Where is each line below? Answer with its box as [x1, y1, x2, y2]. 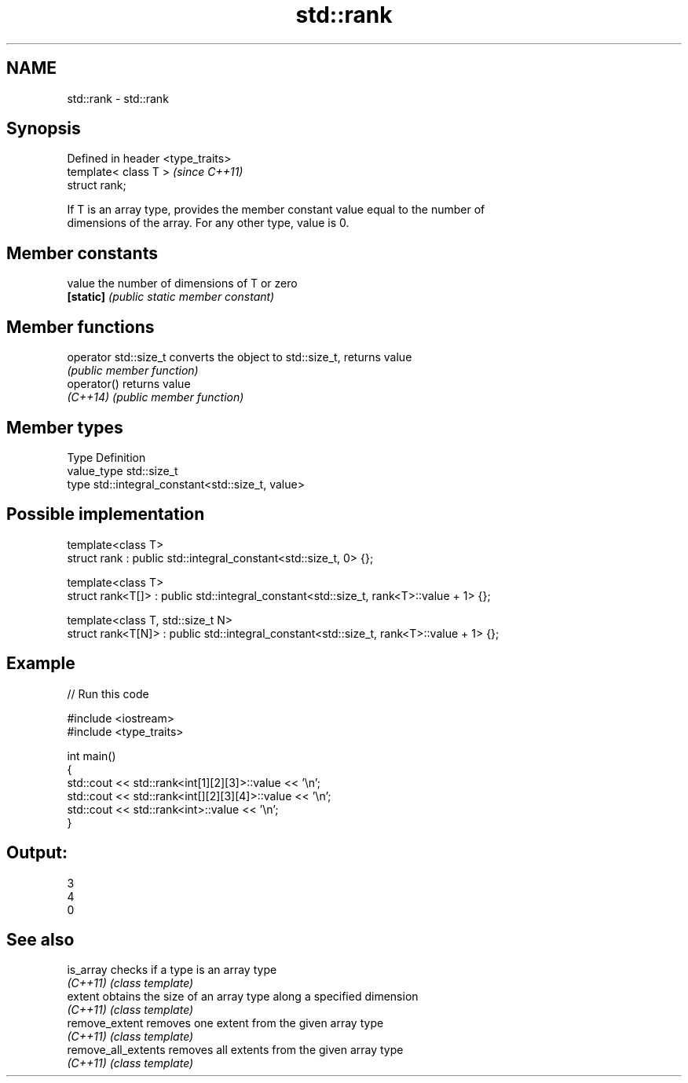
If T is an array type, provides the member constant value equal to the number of [67, 203, 485, 217]
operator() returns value [67, 377, 191, 391]
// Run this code [67, 686, 149, 701]
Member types [6, 417, 123, 437]
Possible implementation [6, 504, 205, 525]
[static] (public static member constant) [67, 290, 275, 304]
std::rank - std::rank [67, 91, 169, 105]
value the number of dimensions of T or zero [67, 276, 298, 291]
